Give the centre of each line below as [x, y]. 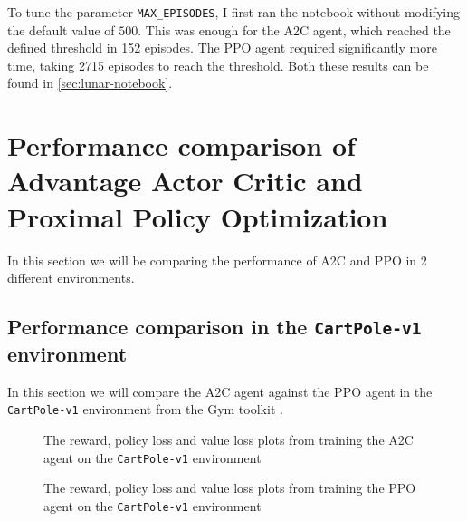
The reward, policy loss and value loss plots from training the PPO [230, 488]
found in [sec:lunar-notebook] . [90, 83]
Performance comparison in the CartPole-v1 [214, 327]
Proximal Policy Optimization [198, 216]
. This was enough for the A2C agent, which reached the [294, 29]
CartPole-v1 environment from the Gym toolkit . [145, 409]
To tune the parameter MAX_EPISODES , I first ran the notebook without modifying [233, 12]
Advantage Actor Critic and [185, 181]
